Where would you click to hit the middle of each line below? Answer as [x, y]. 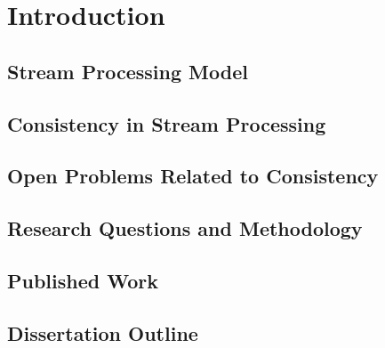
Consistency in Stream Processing [167, 123]
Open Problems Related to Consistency [193, 176]
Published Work [83, 280]
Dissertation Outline [103, 332]
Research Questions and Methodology [185, 228]
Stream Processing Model [128, 71]
